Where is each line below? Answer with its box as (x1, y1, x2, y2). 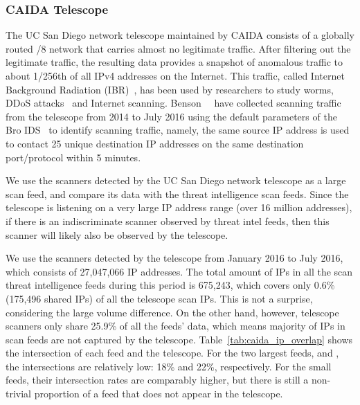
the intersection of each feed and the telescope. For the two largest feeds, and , (6, 345, 339, 360)
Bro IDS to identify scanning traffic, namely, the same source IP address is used (6, 123, 350, 137)
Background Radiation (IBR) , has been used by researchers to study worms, (6, 82, 334, 96)
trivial (6, 386, 32, 401)
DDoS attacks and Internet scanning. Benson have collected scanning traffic (6, 96, 341, 110)
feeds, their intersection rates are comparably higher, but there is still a (6, 372, 309, 387)
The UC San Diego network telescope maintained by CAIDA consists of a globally (6, 28, 354, 42)
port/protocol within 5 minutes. (6, 150, 141, 164)
